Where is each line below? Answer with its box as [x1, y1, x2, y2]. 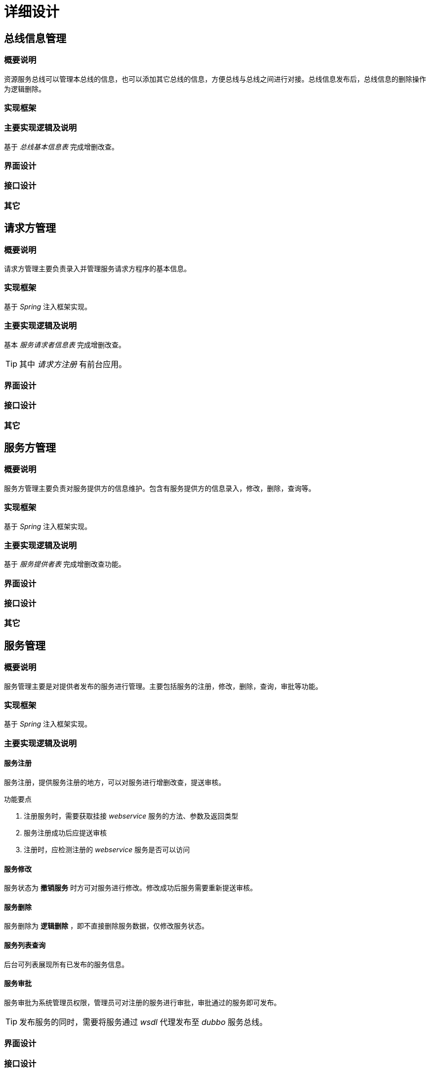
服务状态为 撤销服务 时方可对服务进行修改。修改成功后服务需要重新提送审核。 [4, 883, 257, 892]
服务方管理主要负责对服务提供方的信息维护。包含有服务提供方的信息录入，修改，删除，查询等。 [4, 484, 315, 492]
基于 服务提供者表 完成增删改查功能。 [4, 560, 126, 569]
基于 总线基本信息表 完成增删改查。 [4, 142, 119, 151]
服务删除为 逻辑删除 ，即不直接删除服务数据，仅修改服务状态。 [4, 922, 209, 930]
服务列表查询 [4, 941, 45, 950]
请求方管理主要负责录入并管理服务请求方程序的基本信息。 [4, 264, 191, 273]
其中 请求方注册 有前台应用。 [19, 359, 127, 369]
